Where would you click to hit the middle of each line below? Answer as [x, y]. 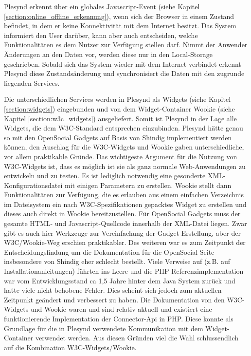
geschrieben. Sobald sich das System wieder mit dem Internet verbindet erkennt [123, 64]
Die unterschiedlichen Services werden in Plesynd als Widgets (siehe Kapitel [117, 99]
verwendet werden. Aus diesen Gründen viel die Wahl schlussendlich [137, 338]
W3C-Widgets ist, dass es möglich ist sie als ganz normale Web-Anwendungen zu [125, 166]
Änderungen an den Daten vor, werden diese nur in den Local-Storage [108, 54]
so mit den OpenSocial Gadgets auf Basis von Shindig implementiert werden [118, 137]
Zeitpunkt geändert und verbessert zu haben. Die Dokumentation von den [114, 299]
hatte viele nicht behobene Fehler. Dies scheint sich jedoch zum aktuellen [113, 290]
